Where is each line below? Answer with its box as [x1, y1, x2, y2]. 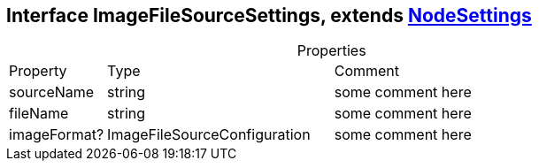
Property [9, 62, 67, 80]
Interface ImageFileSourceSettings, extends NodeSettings [6, 4, 532, 27]
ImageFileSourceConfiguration [107, 126, 311, 144]
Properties [296, 42, 366, 60]
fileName [9, 104, 69, 123]
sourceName [9, 83, 95, 102]
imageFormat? [9, 126, 104, 144]
